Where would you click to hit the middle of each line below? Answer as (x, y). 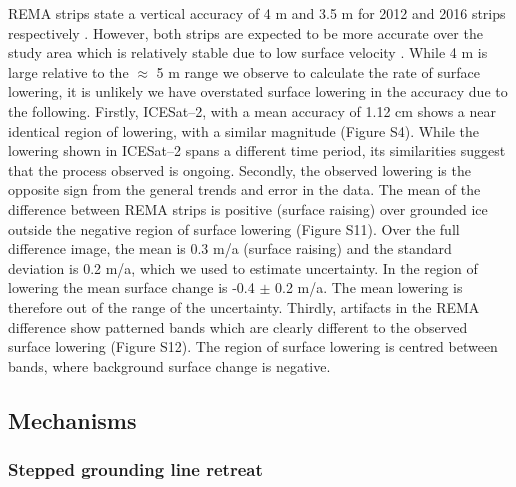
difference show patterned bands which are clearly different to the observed (238, 326)
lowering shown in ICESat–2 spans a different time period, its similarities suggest (257, 150)
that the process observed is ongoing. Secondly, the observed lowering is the (239, 169)
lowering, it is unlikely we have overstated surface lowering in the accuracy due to (258, 91)
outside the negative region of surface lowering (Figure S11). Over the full (234, 228)
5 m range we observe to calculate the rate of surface (318, 71)
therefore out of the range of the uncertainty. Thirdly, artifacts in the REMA (244, 306)
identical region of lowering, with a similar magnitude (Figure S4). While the (244, 130)
